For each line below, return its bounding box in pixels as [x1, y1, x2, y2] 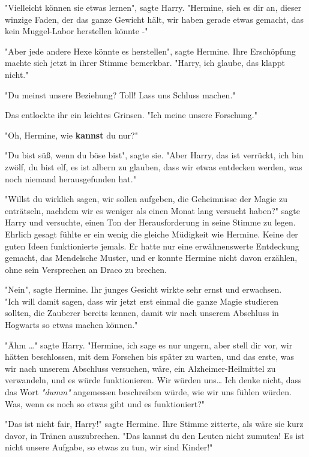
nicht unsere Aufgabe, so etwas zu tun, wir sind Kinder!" [5, 441, 213, 453]
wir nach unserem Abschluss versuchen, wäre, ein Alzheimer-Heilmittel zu [5, 362, 276, 374]
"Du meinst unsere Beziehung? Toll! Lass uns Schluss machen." [5, 88, 236, 101]
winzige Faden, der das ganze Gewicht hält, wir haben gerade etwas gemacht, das [5, 13, 304, 25]
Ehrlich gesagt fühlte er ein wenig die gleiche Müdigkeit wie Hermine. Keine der [5, 227, 298, 240]
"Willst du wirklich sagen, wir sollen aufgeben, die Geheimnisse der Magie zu [5, 193, 287, 205]
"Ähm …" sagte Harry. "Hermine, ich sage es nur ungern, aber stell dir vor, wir [5, 338, 293, 351]
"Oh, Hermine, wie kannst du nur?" [5, 128, 138, 141]
